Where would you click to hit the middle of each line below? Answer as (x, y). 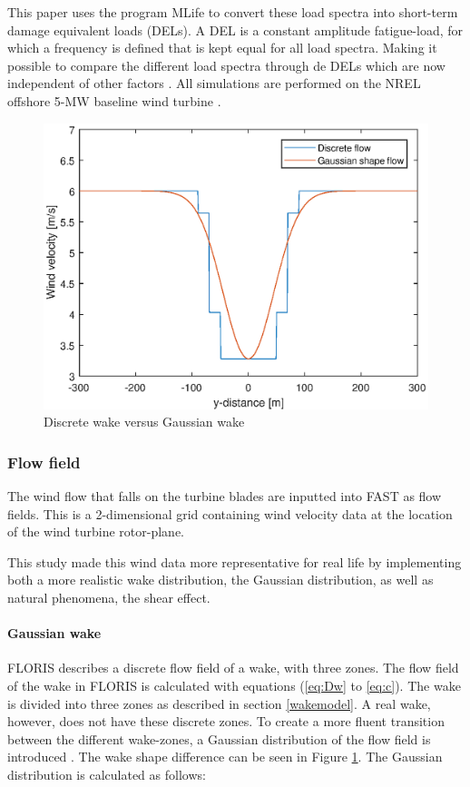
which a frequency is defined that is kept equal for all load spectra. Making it (222, 48)
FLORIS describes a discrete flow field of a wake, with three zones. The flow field (233, 668)
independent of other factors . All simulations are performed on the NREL (214, 83)
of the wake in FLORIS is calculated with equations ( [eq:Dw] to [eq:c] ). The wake (234, 686)
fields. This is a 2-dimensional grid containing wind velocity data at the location (230, 513)
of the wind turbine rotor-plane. (96, 531)
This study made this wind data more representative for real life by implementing (235, 561)
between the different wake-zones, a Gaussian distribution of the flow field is (219, 738)
